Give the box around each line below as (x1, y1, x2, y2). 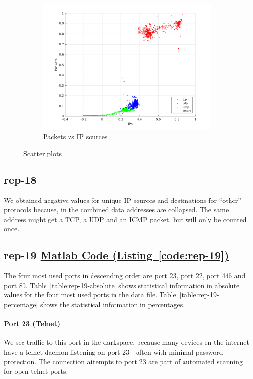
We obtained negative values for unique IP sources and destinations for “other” (4, 195, 241, 205)
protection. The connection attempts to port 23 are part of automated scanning (4, 356, 243, 366)
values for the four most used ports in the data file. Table (4, 290, 176, 300)
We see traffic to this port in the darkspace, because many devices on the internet (4, 337, 249, 347)
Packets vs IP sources (43, 132, 108, 142)
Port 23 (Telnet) (4, 318, 61, 329)
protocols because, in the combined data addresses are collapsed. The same (4, 204, 229, 215)
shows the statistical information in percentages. (40, 299, 185, 309)
